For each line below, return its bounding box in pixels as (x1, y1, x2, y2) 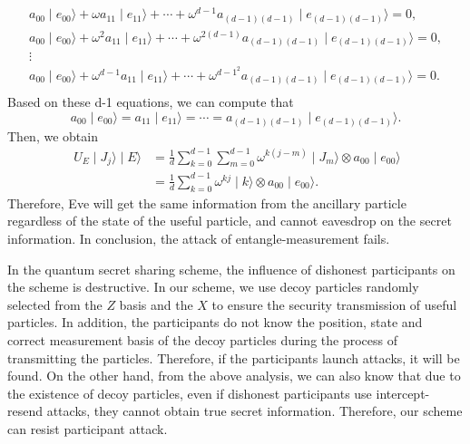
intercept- (376, 383, 430, 402)
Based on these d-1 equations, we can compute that (7, 92, 294, 111)
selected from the (7, 294, 103, 314)
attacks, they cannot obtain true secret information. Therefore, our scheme (46, 401, 463, 420)
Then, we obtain (7, 126, 98, 145)
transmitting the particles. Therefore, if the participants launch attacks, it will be (7, 348, 460, 367)
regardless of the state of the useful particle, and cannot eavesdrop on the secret (7, 211, 452, 230)
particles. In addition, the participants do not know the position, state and (7, 313, 423, 332)
